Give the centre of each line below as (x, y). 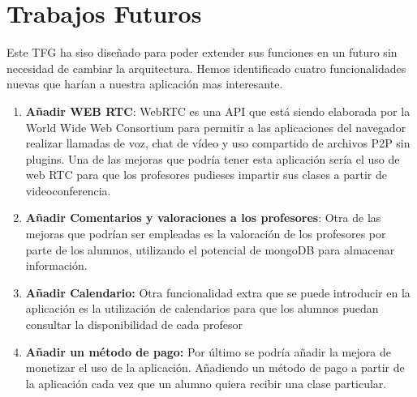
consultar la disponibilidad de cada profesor (134, 324)
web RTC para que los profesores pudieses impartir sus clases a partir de (206, 175)
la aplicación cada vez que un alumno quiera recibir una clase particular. (206, 383)
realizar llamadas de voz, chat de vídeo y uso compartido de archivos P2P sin (218, 143)
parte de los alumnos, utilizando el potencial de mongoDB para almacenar (210, 249)
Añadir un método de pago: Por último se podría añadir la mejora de (208, 351)
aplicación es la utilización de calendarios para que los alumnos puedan (202, 308)
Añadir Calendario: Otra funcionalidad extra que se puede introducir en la (218, 292)
